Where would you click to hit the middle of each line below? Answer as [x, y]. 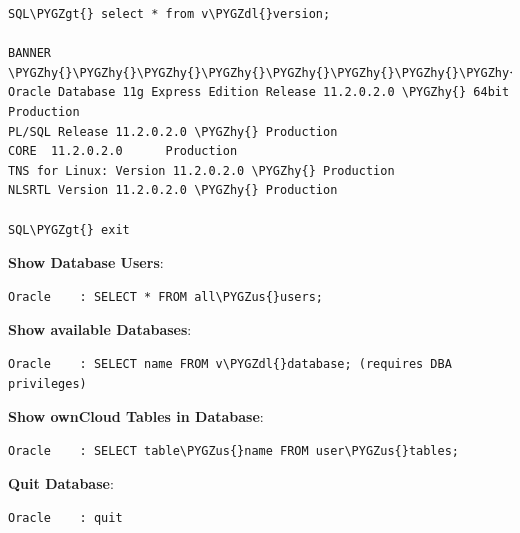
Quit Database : [61, 483]
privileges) [47, 383]
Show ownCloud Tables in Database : [136, 416]
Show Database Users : [86, 262]
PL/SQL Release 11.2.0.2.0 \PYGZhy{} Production [173, 131]
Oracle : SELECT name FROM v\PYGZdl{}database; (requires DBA [230, 363]
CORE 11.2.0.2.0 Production [123, 151]
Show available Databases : [100, 329]
